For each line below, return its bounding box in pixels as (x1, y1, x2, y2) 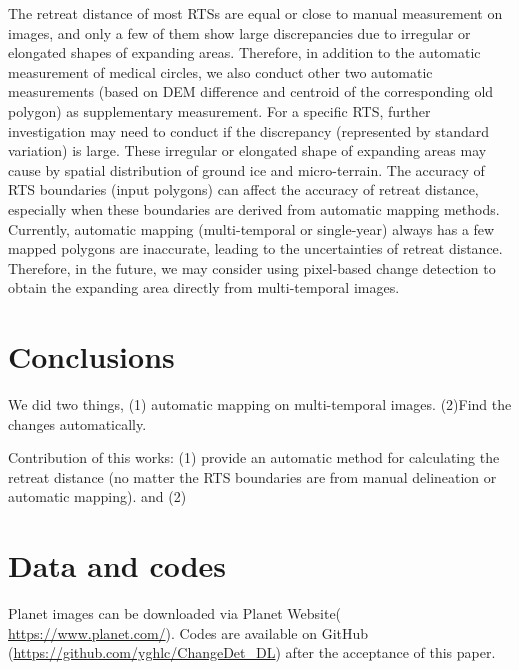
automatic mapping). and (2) (8, 486, 187, 507)
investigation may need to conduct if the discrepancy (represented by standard (8, 120, 490, 141)
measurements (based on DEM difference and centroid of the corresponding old (8, 81, 494, 102)
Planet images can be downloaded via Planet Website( (8, 603, 342, 624)
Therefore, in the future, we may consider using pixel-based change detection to (8, 257, 496, 278)
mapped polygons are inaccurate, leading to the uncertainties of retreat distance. (8, 238, 503, 259)
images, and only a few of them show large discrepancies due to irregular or (8, 22, 471, 43)
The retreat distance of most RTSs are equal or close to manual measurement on (8, 3, 503, 23)
